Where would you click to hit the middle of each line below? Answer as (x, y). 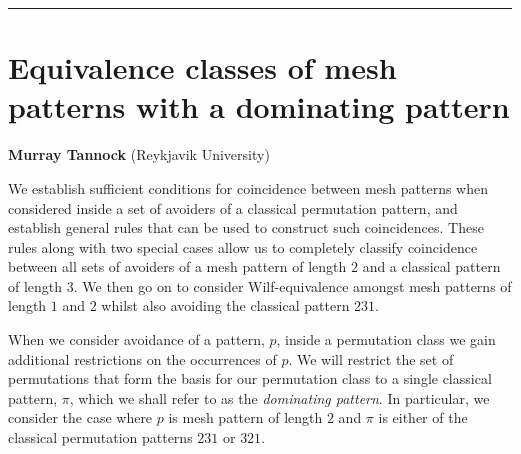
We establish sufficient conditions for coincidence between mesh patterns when (248, 187)
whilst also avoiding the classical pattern (225, 305)
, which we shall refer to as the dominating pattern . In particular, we (279, 397)
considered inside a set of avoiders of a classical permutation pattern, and (233, 207)
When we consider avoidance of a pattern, (136, 339)
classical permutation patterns (100, 437)
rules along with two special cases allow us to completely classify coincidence (243, 246)
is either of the (423, 417)
